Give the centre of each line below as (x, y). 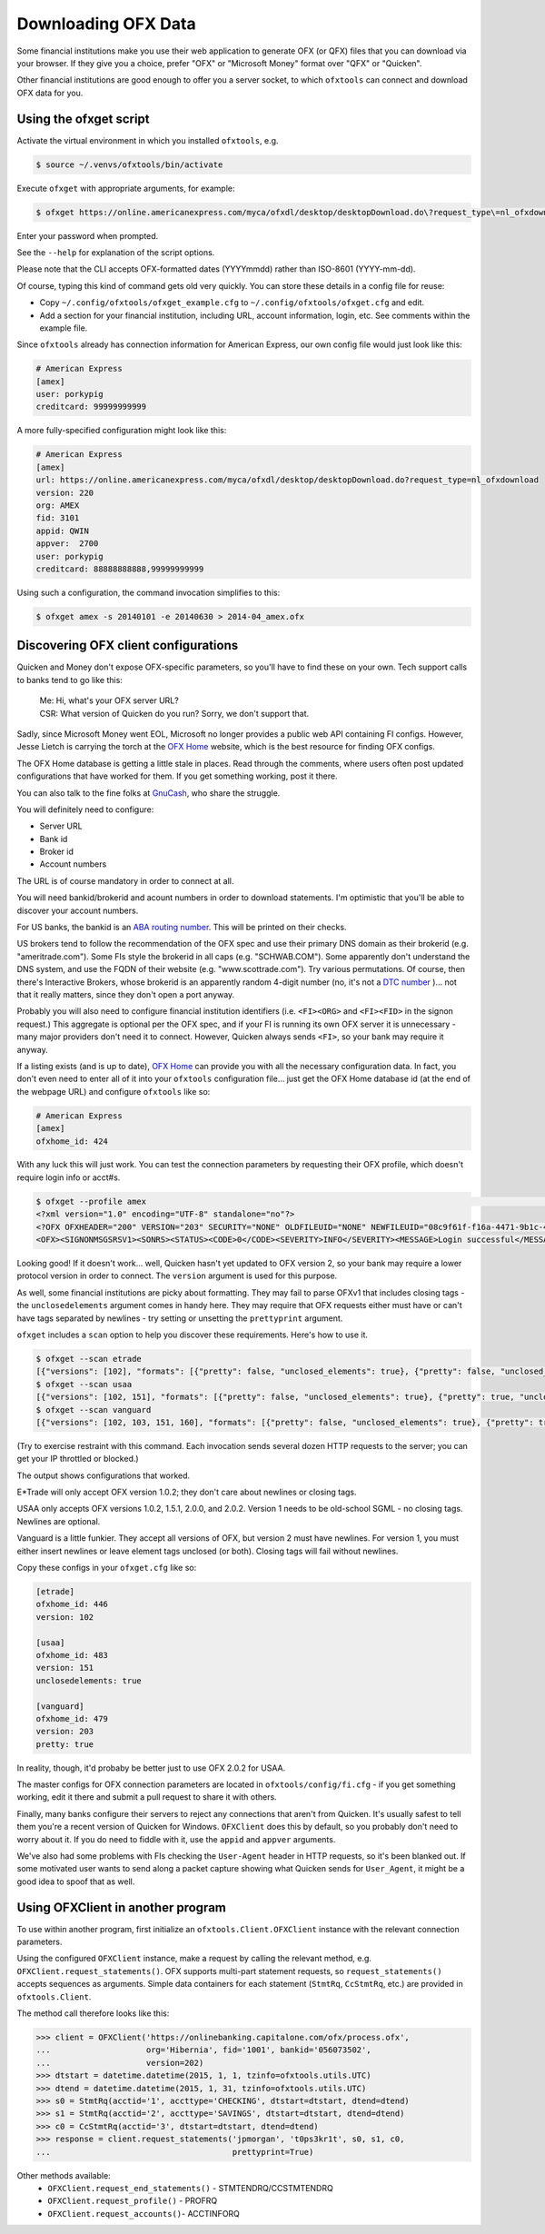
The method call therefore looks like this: (93, 2013)
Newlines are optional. (59, 1521)
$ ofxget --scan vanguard (94, 1410)
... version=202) (120, 2063)
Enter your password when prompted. (88, 235)
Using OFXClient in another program (121, 1907)
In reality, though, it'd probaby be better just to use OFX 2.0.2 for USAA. (151, 1768)
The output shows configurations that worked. (104, 1475)
